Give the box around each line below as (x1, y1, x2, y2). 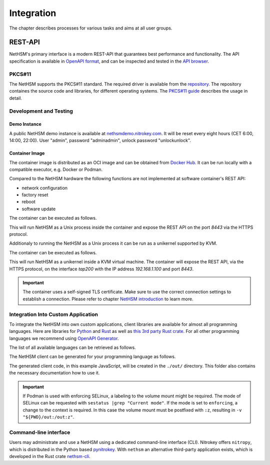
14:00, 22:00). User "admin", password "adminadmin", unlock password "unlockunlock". (9, 138, 191, 144)
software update (21, 206, 56, 212)
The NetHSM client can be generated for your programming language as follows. (9, 353, 176, 360)
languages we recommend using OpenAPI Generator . (9, 335, 119, 341)
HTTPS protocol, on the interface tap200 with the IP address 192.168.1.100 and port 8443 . (9, 266, 194, 272)
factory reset (21, 192, 48, 198)
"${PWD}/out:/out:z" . (22, 414, 74, 420)
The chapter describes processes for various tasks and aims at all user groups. (9, 25, 172, 31)
